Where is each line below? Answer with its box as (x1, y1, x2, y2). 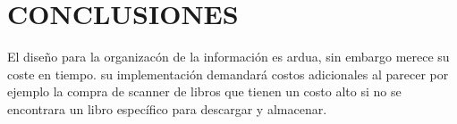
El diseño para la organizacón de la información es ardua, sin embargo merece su (7, 47, 450, 66)
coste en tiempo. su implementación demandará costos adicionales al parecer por (7, 64, 449, 83)
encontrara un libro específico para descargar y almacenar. (7, 99, 327, 118)
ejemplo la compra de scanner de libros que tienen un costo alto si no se (7, 82, 402, 101)
